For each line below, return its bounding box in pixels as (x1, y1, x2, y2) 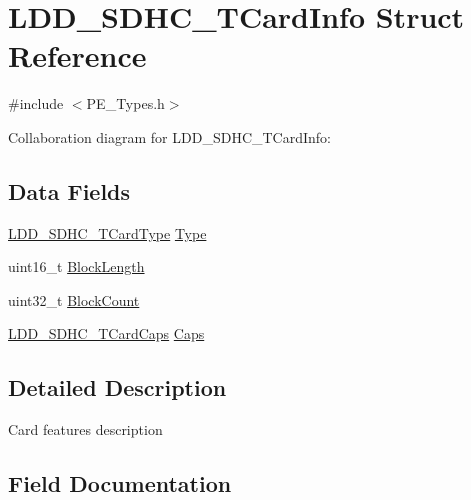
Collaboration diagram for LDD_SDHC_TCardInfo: (8, 126, 331, 147)
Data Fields (8, 175, 131, 206)
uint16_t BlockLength (8, 256, 145, 277)
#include (8, 93, 64, 114)
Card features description (8, 419, 163, 440)
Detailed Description (8, 372, 227, 403)
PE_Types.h (86, 93, 165, 114)
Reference (8, 35, 147, 76)
